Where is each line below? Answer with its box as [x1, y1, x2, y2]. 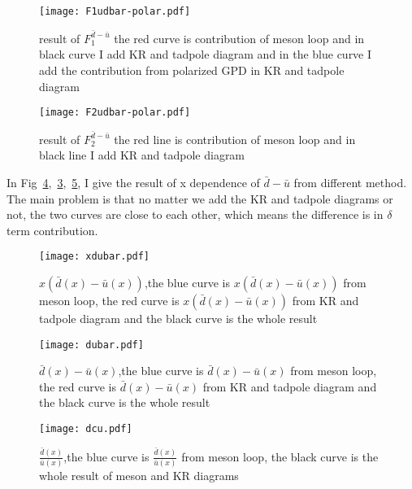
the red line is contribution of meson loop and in [114, 130, 356, 147]
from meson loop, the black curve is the [181, 448, 379, 465]
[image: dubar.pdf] [39, 338, 144, 351]
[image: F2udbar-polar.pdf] [39, 107, 191, 119]
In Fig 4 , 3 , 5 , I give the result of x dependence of [7, 174, 260, 190]
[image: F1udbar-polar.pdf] [39, 6, 191, 17]
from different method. [293, 174, 407, 190]
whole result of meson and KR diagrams [39, 466, 239, 483]
